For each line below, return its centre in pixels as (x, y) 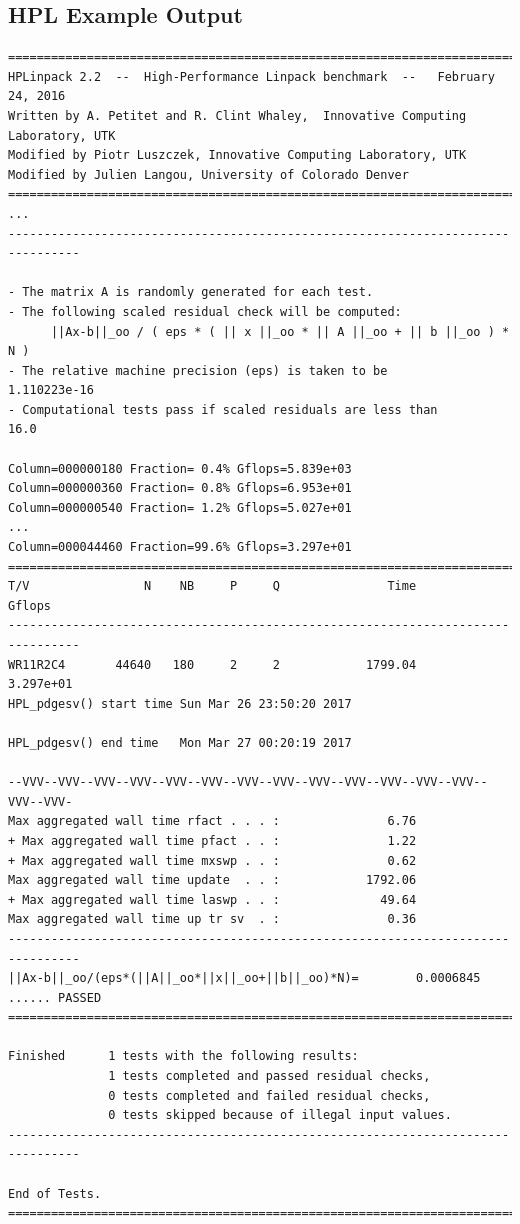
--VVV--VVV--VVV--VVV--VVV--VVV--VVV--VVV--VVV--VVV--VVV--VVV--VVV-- (248, 782)
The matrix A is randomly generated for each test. (198, 292)
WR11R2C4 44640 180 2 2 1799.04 (212, 664)
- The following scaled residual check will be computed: (205, 311)
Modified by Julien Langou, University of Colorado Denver (208, 174)
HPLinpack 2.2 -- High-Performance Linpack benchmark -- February (251, 76)
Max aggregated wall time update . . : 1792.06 (212, 880)
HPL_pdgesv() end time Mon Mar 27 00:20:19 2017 (180, 742)
